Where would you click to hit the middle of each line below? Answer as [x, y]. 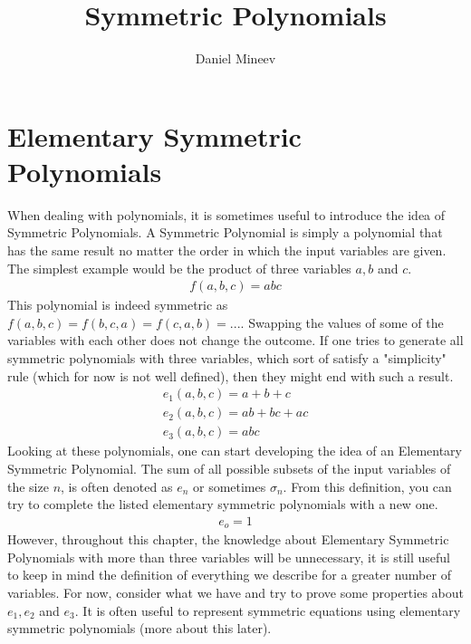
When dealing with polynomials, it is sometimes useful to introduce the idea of [226, 214]
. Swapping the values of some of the [342, 322]
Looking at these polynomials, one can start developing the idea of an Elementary [235, 451]
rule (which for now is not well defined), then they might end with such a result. [231, 375]
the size [28, 486]
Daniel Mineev [235, 58]
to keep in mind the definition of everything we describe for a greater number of [229, 575]
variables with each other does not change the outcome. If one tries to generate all [235, 340]
